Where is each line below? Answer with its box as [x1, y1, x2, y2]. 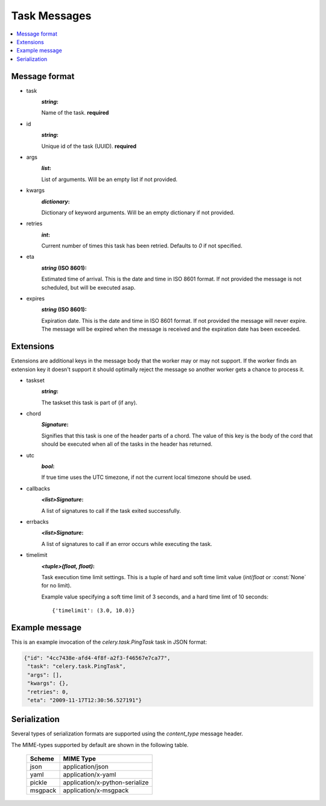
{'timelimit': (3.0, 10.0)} [52, 607, 135, 614]
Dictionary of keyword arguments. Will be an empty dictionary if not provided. [41, 209, 235, 216]
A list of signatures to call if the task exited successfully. [41, 507, 181, 514]
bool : [41, 463, 55, 470]
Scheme [30, 755, 54, 763]
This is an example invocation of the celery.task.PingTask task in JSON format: [11, 638, 208, 646]
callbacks [26, 484, 51, 492]
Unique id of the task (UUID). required [41, 142, 137, 150]
